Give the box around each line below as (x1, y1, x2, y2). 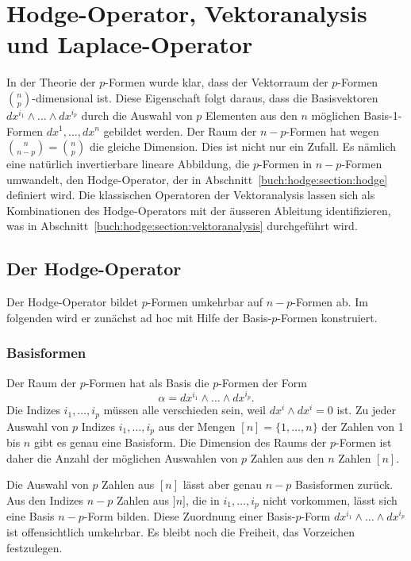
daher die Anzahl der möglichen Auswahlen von (6, 449, 238, 466)
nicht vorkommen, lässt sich (263, 491, 398, 508)
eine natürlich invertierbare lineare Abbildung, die (6, 156, 250, 172)
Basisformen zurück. (294, 476, 394, 493)
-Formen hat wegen (286, 122, 379, 139)
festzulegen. (6, 539, 63, 555)
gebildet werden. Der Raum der (103, 122, 257, 139)
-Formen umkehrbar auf (147, 294, 263, 310)
